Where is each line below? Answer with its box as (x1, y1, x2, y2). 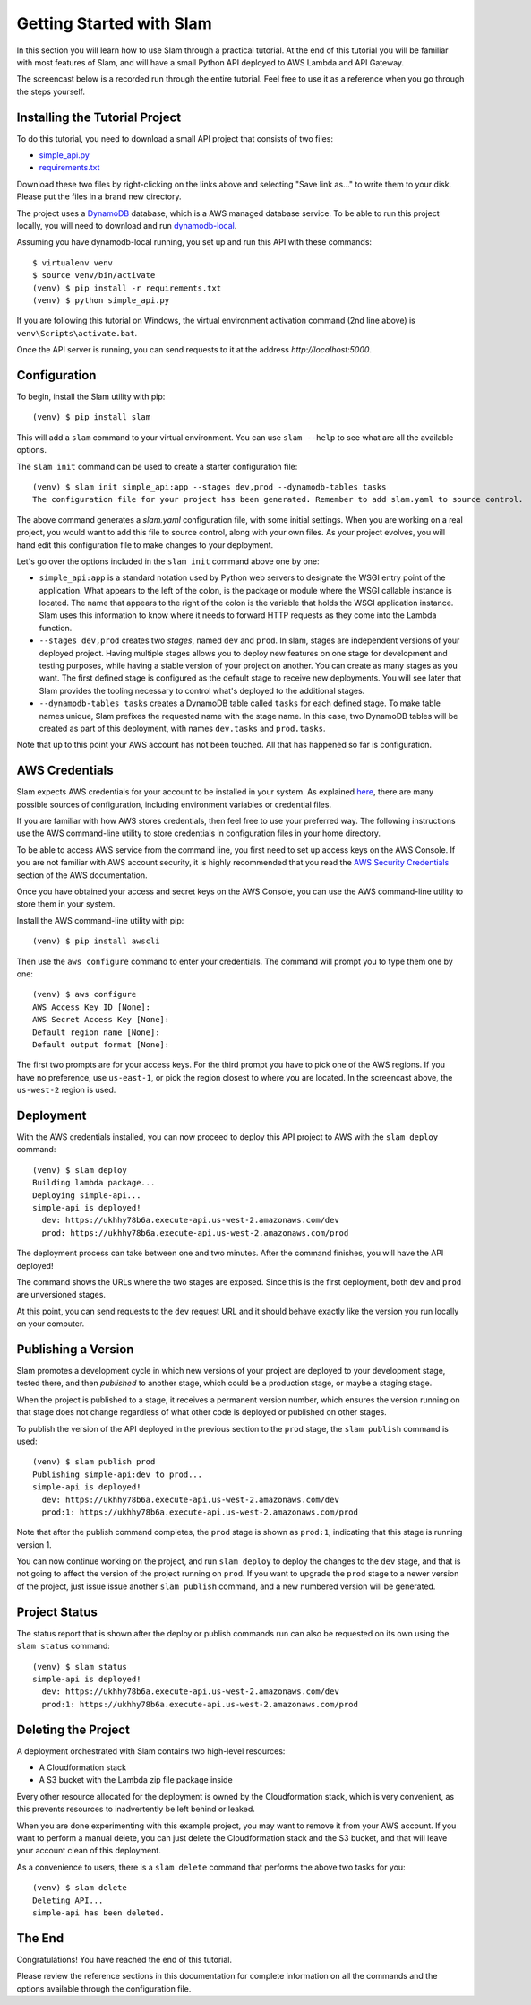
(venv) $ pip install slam (32, 412, 151, 422)
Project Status (16, 1604, 98, 1619)
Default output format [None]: (32, 1039, 170, 1049)
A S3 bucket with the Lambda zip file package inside (39, 1775, 233, 1785)
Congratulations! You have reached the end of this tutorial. (16, 1954, 233, 1965)
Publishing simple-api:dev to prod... (32, 1469, 203, 1480)
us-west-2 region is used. (16, 1085, 116, 1096)
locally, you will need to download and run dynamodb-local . (16, 220, 237, 230)
